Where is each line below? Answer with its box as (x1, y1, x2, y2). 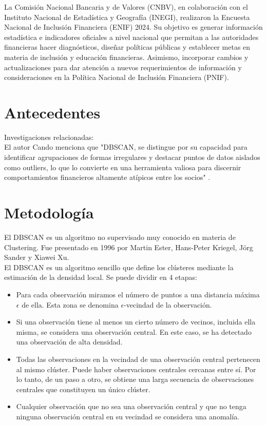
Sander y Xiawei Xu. (4, 252, 69, 262)
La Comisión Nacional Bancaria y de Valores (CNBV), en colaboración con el (4, 2, 248, 12)
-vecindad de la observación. (124, 299, 212, 310)
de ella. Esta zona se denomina (22, 299, 119, 310)
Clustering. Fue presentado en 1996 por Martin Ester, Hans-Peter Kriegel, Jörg (4, 241, 253, 252)
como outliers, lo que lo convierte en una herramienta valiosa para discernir (4, 161, 241, 172)
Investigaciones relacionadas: (4, 131, 94, 142)
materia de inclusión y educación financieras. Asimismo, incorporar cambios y (4, 51, 249, 62)
